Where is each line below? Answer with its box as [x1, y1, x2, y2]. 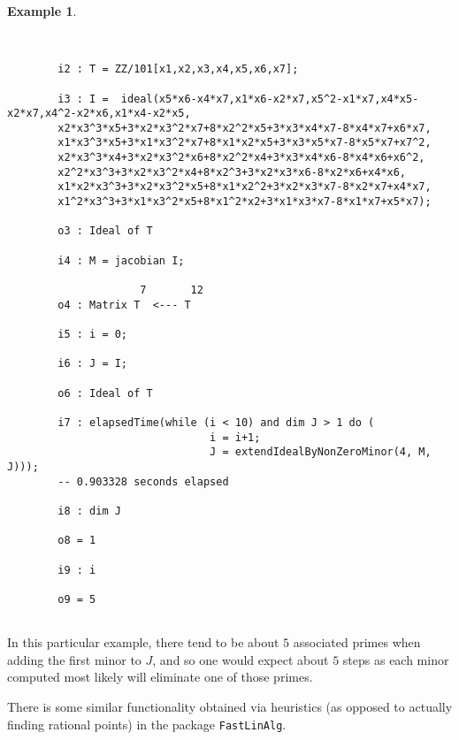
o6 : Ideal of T [57, 386, 153, 400]
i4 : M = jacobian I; [57, 254, 185, 267]
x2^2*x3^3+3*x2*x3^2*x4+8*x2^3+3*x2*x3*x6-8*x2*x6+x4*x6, [57, 165, 407, 179]
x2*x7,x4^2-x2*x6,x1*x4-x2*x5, [7, 107, 191, 120]
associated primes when [293, 633, 421, 652]
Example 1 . [7, 2, 77, 19]
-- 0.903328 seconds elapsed [57, 475, 229, 488]
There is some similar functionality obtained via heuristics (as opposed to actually [7, 697, 453, 715]
